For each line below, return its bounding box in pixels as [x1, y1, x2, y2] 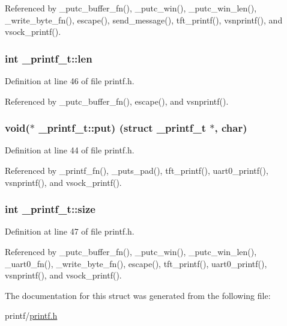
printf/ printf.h [5, 309, 58, 322]
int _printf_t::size [5, 201, 95, 217]
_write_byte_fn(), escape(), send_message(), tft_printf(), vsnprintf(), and [5, 13, 283, 26]
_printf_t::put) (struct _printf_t [38, 120, 207, 135]
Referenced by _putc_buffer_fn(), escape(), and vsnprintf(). [5, 94, 229, 107]
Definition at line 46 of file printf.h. [5, 75, 134, 87]
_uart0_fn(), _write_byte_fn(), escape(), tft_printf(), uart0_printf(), [5, 257, 267, 269]
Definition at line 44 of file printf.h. [5, 144, 134, 156]
